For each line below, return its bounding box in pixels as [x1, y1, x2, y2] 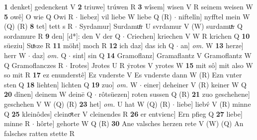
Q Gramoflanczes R [4, 60, 64, 70]
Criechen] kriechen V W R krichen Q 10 [127, 30, 250, 41]
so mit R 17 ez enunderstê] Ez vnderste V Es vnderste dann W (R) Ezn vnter [4, 70, 242, 80]
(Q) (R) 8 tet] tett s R [4, 21, 73, 31]
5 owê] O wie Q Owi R [4, 11, 74, 21]
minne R [4, 118, 30, 129]
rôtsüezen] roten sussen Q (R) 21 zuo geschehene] [98, 89, 250, 99]
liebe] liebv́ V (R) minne [176, 98, 251, 109]
